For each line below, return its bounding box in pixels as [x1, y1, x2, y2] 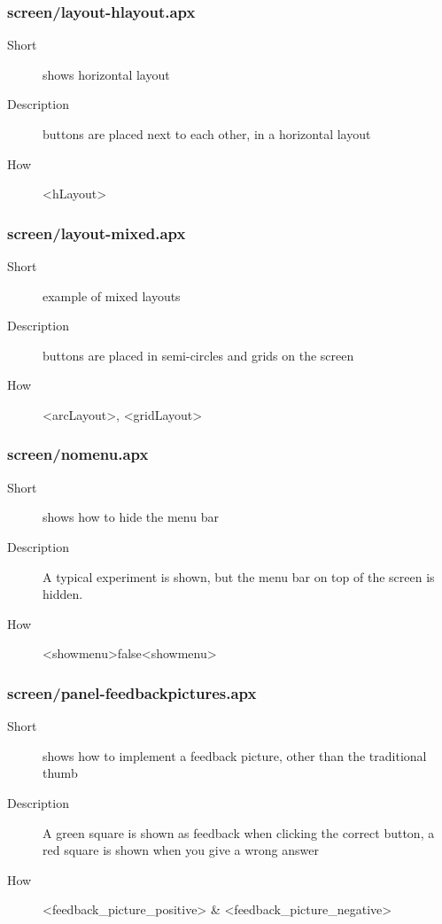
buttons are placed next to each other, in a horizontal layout [43, 125, 371, 143]
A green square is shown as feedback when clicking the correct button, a [43, 823, 435, 842]
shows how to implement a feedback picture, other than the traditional [43, 746, 427, 765]
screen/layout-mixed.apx [7, 221, 186, 244]
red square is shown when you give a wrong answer [43, 841, 319, 859]
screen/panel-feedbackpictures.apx [7, 681, 257, 703]
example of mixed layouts [43, 286, 181, 305]
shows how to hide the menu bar [43, 508, 219, 526]
